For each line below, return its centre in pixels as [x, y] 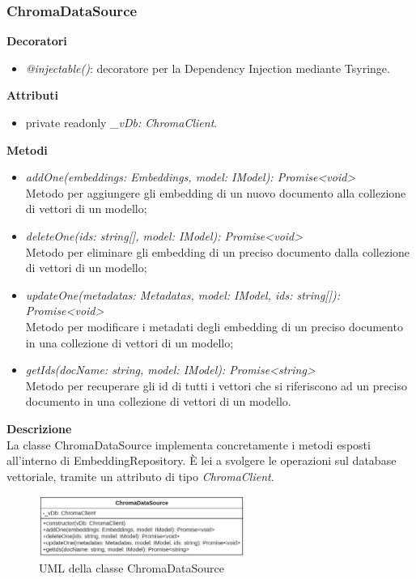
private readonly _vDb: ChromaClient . [121, 122]
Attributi [32, 95]
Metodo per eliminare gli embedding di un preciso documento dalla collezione [218, 251]
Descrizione [39, 428]
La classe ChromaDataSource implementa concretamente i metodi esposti [189, 444]
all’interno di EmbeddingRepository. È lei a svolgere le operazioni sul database [202, 460]
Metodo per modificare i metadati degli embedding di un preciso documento [214, 326]
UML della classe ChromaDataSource [132, 567]
